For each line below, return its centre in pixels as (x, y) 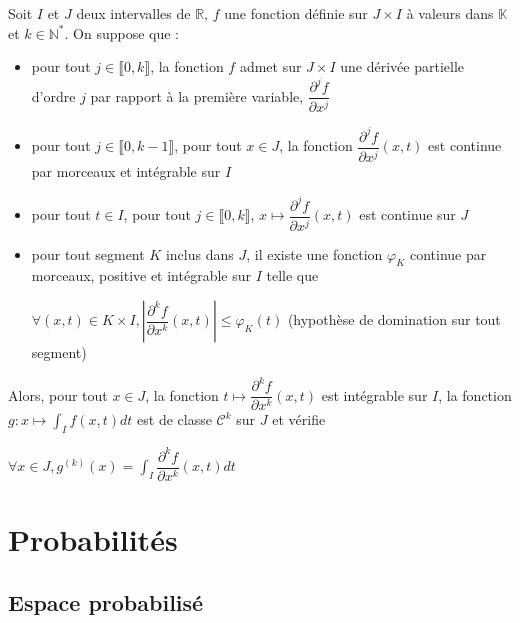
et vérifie (299, 419)
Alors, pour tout (58, 394)
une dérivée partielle (402, 66)
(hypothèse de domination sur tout (394, 319)
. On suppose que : (122, 32)
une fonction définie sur (296, 13)
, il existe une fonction (314, 253)
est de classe (174, 419)
